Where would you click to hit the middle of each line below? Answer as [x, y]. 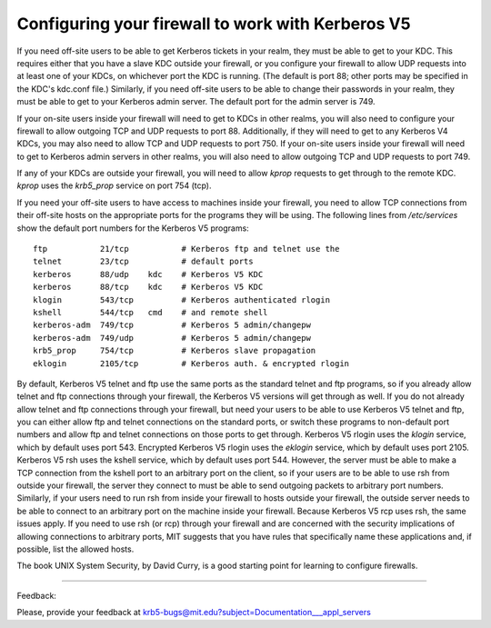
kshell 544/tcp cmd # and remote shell [150, 312]
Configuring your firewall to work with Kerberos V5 [214, 24]
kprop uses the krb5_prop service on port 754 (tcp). [114, 185]
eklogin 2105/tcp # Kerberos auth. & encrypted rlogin [191, 363]
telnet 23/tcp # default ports [143, 262]
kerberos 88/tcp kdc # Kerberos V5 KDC [148, 287]
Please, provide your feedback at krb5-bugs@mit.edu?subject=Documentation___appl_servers [194, 613]
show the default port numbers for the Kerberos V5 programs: [133, 228]
